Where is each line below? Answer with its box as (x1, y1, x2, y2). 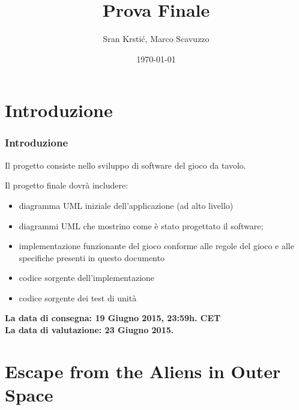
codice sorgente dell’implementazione (19, 271, 155, 284)
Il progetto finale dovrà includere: (5, 179, 128, 191)
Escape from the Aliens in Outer (5, 358, 281, 383)
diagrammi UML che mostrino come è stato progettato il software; (19, 219, 264, 232)
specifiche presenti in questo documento (19, 251, 165, 264)
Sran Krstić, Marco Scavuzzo (103, 32, 210, 45)
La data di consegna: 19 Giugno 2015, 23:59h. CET (5, 312, 221, 324)
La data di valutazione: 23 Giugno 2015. (5, 324, 174, 336)
